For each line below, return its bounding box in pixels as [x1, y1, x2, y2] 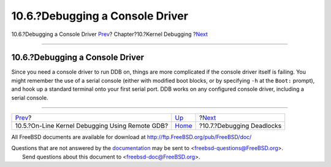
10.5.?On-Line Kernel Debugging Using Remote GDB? [15, 122, 169, 130]
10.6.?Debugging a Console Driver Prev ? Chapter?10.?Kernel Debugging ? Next [11, 30, 208, 38]
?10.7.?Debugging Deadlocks [199, 122, 282, 130]
